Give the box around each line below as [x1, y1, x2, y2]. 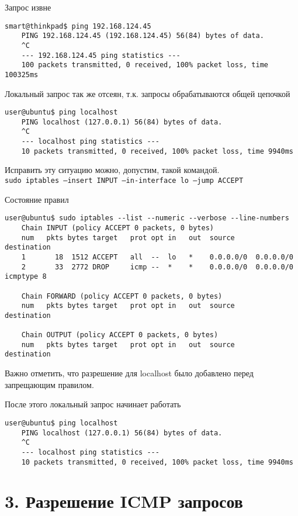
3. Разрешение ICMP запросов [5, 489, 243, 513]
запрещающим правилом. [5, 378, 94, 390]
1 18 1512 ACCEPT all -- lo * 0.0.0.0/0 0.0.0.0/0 [21, 252, 293, 261]
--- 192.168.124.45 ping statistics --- [21, 51, 181, 60]
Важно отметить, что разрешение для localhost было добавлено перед [5, 367, 254, 379]
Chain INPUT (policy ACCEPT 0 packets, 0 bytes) [21, 223, 214, 232]
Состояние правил [5, 193, 69, 205]
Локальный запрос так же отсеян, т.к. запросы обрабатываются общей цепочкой [5, 87, 290, 99]
